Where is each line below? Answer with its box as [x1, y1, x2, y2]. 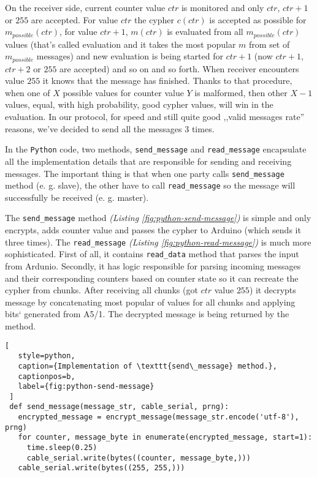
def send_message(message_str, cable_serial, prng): [9, 402, 229, 411]
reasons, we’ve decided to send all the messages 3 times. [5, 122, 215, 135]
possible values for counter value [63, 86, 184, 99]
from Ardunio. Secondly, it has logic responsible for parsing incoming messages [5, 259, 301, 272]
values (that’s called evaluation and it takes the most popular [5, 37, 236, 50]
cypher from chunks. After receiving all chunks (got [5, 284, 198, 296]
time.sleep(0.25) [26, 443, 97, 453]
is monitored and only [181, 1, 264, 13]
